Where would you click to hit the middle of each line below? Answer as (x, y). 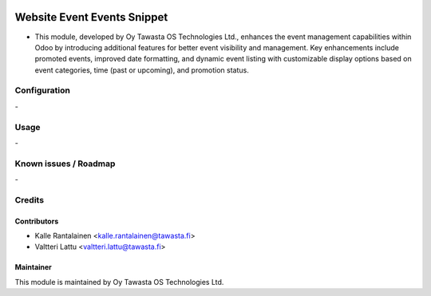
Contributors (37, 221)
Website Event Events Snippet (91, 17)
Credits (29, 199)
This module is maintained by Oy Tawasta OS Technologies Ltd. (119, 282)
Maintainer (33, 267)
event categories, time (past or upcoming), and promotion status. (142, 70)
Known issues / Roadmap (65, 164)
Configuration (43, 90)
